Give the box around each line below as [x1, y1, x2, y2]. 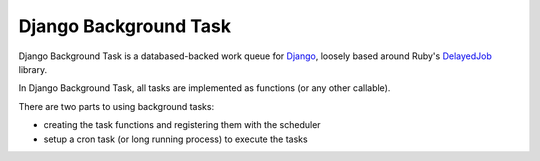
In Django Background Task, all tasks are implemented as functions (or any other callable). [18, 82, 391, 94]
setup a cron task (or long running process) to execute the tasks [43, 133, 309, 145]
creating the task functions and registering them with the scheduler [43, 119, 321, 131]
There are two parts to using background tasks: [18, 100, 215, 112]
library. [18, 63, 48, 75]
